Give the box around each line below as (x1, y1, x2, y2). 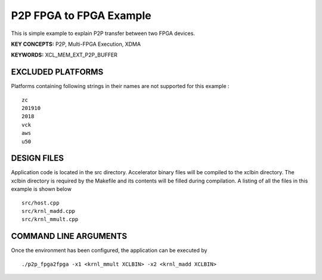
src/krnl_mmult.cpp (21, 216, 79, 223)
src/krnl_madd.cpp (21, 208, 76, 215)
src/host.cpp (21, 199, 60, 206)
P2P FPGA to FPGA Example (11, 9, 151, 22)
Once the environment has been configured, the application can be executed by (11, 247, 208, 254)
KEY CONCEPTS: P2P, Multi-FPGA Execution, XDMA (11, 40, 141, 48)
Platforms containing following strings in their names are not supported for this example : (11, 83, 230, 90)
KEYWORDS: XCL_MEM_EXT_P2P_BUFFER (11, 51, 117, 59)
